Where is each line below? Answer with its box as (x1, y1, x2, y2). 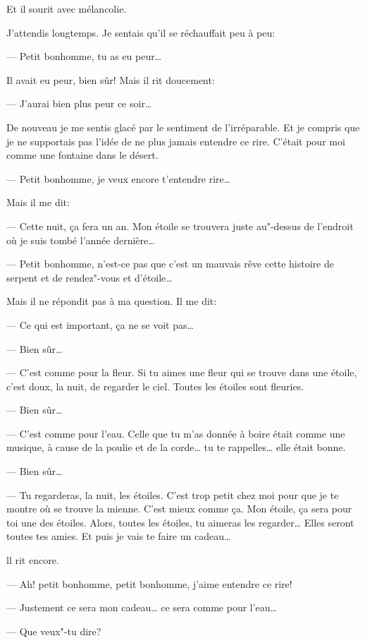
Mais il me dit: (6, 195, 70, 210)
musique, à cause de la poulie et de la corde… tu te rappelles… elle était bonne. (6, 440, 346, 455)
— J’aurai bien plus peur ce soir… (6, 96, 152, 111)
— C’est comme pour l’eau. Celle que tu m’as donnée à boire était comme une (6, 426, 345, 440)
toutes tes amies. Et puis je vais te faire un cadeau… (6, 529, 231, 543)
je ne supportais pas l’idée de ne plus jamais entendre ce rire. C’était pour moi (6, 133, 345, 148)
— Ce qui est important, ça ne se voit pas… (6, 317, 194, 332)
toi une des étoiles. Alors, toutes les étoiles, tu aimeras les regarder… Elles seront (6, 515, 354, 529)
